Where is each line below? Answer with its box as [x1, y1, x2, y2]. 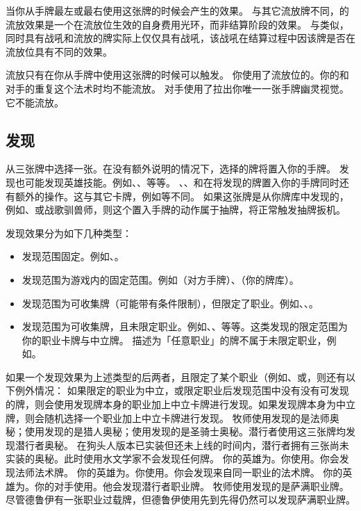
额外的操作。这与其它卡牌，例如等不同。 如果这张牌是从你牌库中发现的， [15, 188, 349, 203]
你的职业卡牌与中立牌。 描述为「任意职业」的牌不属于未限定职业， [22, 332, 327, 347]
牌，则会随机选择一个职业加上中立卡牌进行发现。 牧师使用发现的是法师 [6, 410, 330, 425]
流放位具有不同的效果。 [6, 44, 112, 58]
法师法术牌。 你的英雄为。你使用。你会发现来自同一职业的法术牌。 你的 [15, 465, 343, 480]
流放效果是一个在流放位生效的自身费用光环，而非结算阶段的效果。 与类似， [6, 17, 349, 31]
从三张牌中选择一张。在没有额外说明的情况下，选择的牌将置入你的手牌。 [6, 161, 336, 176]
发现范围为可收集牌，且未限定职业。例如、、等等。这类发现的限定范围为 [22, 319, 348, 334]
